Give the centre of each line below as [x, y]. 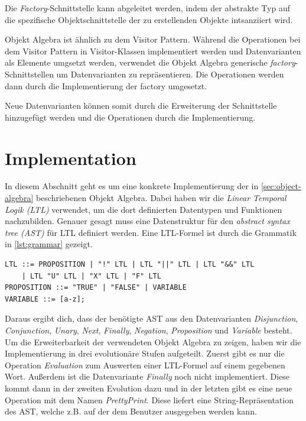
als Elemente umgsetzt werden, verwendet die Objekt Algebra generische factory [150, 62]
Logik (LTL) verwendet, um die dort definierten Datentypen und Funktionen [144, 209]
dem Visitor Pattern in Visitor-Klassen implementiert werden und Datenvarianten [153, 51]
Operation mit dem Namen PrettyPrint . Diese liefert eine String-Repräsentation [149, 399]
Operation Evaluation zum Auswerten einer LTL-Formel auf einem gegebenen [145, 365]
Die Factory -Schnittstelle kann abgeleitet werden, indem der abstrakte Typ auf [147, 8]
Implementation [71, 158]
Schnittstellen [29, 74]
